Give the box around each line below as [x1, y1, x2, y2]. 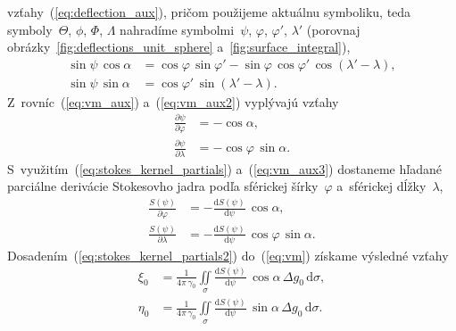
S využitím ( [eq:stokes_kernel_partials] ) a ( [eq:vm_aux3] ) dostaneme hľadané [7, 159, 442, 178]
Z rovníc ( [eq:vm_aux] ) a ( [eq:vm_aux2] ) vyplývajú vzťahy [7, 92, 339, 111]
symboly [7, 20, 53, 38]
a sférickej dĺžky [336, 177, 427, 195]
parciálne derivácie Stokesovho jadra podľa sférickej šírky [7, 177, 319, 195]
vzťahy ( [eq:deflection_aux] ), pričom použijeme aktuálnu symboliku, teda [7, 3, 411, 21]
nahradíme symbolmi [120, 20, 235, 38]
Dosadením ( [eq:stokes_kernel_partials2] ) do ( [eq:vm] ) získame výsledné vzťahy [7, 245, 449, 264]
